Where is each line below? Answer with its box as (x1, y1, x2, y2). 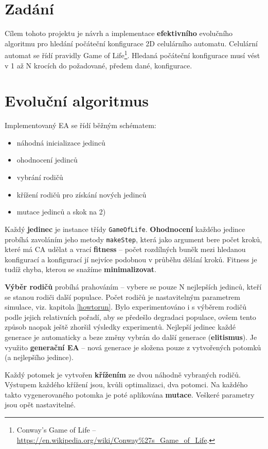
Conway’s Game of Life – (16, 424, 96, 435)
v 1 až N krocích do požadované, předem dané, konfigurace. (5, 60, 192, 70)
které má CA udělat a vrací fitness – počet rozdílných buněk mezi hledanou (5, 244, 246, 255)
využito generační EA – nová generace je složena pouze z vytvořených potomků (5, 342, 261, 352)
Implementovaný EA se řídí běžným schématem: (5, 120, 156, 131)
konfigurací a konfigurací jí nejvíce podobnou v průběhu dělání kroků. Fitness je (5, 254, 257, 264)
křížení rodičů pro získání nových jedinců (16, 189, 147, 200)
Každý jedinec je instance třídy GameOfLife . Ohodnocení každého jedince (5, 223, 245, 234)
